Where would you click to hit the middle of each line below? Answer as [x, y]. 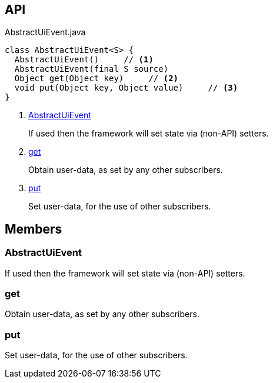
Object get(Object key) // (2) [96, 79]
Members [34, 229]
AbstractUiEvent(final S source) [91, 69]
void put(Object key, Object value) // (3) [126, 88]
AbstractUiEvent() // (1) [84, 60]
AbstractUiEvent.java [45, 32]
